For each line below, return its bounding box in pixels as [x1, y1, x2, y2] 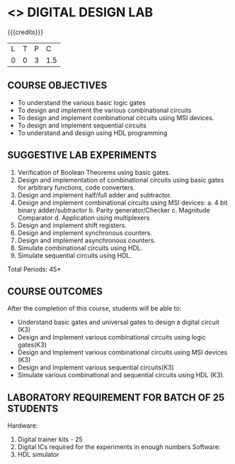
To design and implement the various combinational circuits [17, 106, 192, 114]
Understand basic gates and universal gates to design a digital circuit [17, 318, 219, 327]
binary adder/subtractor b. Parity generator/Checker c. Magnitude [17, 205, 210, 214]
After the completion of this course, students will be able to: [7, 304, 182, 313]
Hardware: [7, 421, 38, 430]
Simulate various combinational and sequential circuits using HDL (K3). [17, 371, 225, 379]
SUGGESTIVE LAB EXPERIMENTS [7, 149, 157, 161]
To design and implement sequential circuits [17, 121, 147, 129]
